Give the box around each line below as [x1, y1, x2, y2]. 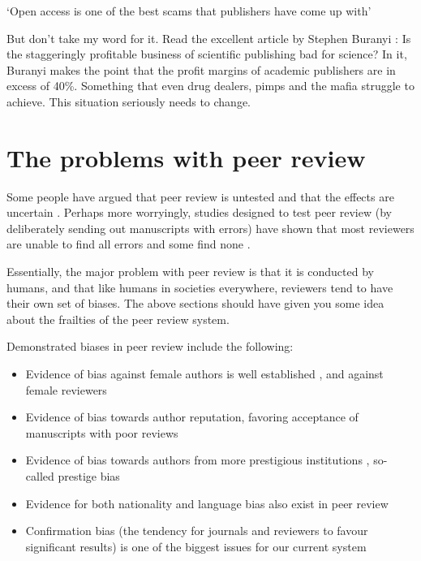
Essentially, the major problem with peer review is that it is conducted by [6, 263, 374, 280]
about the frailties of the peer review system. [6, 310, 230, 327]
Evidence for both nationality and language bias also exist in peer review [25, 494, 389, 511]
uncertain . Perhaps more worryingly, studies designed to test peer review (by [6, 204, 392, 221]
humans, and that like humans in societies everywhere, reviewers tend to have [6, 278, 393, 296]
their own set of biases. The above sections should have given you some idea [6, 295, 384, 312]
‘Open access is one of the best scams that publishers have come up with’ [6, 2, 372, 19]
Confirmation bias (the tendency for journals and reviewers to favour [25, 522, 368, 539]
